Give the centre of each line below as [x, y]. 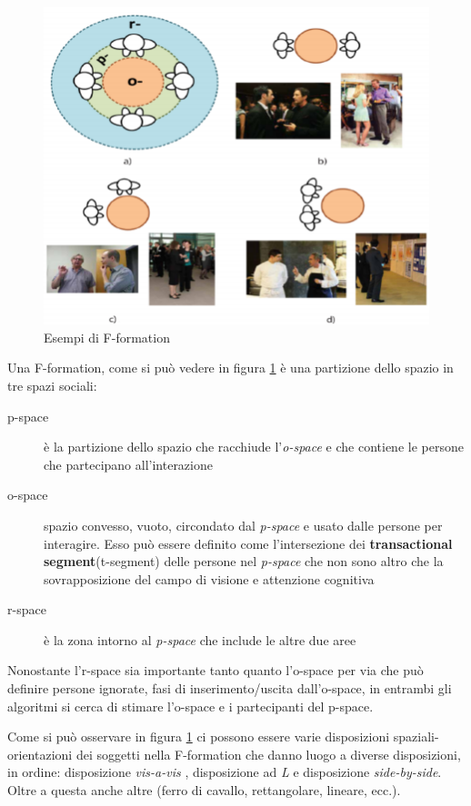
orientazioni [40, 754]
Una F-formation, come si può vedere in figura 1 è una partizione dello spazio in [230, 368]
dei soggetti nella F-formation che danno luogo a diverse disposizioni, [268, 754]
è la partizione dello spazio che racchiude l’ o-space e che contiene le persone [254, 447]
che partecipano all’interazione [128, 464]
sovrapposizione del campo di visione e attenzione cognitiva [209, 578]
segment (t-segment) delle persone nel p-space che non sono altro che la [244, 561]
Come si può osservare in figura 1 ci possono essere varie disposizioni [199, 736]
